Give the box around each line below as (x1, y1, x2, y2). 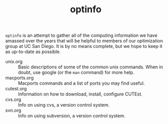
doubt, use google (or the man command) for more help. (18, 69, 134, 76)
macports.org (5, 75, 34, 81)
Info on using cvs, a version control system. (18, 102, 110, 108)
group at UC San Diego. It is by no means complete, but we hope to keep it (5, 43, 162, 49)
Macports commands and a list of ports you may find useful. (18, 80, 145, 86)
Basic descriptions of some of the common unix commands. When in (18, 64, 163, 70)
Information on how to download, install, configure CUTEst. (18, 91, 142, 97)
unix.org (5, 59, 23, 65)
